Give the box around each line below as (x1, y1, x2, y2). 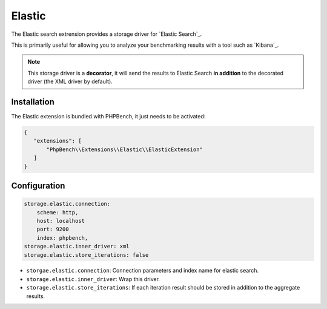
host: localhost (36, 217, 85, 224)
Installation (11, 97, 54, 107)
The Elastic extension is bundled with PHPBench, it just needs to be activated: (11, 113, 206, 120)
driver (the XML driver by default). (27, 78, 113, 85)
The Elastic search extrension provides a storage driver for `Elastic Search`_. (11, 30, 202, 38)
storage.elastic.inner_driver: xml (24, 243, 130, 250)
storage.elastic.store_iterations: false (24, 251, 149, 258)
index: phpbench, (36, 234, 88, 241)
